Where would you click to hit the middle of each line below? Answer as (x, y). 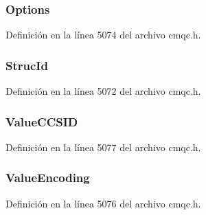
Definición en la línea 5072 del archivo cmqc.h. (103, 91)
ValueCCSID (42, 121)
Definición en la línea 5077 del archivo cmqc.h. (103, 147)
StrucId (27, 65)
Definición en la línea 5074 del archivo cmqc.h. (103, 35)
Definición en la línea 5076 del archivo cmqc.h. (103, 203)
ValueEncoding (48, 178)
